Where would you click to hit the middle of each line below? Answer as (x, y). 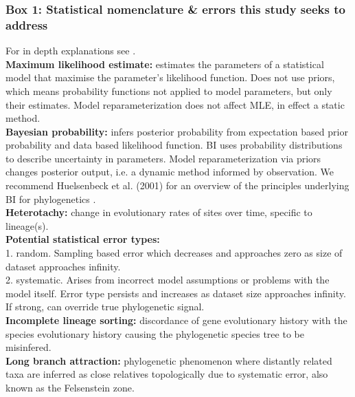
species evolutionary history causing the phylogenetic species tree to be (155, 333)
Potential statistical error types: (83, 239)
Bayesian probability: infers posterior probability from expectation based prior (177, 131)
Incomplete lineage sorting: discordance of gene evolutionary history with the (176, 320)
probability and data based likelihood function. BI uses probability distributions (174, 145)
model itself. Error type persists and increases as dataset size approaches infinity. (176, 293)
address (27, 24)
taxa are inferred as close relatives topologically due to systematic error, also (167, 374)
